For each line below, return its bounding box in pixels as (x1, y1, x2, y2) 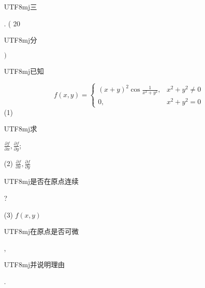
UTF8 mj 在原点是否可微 (4, 226, 79, 236)
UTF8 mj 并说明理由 (4, 259, 65, 270)
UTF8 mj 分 (4, 35, 37, 45)
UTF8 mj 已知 (4, 65, 44, 76)
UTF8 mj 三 (4, 1, 37, 11)
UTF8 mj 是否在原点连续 (4, 176, 79, 186)
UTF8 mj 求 (4, 123, 37, 134)
